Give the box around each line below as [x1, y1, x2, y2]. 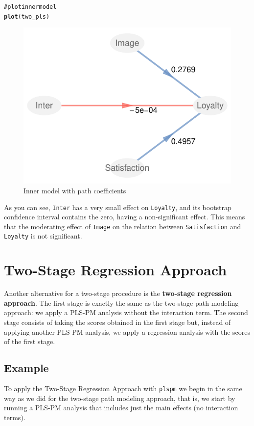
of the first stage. [4, 336, 55, 346]
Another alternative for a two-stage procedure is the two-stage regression [4, 288, 232, 298]
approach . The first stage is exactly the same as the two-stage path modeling [4, 297, 239, 308]
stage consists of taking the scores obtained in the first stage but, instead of [4, 317, 231, 327]
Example [4, 360, 49, 375]
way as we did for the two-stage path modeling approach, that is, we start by [4, 393, 235, 403]
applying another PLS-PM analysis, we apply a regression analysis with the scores [4, 326, 251, 337]
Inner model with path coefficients [23, 185, 126, 195]
